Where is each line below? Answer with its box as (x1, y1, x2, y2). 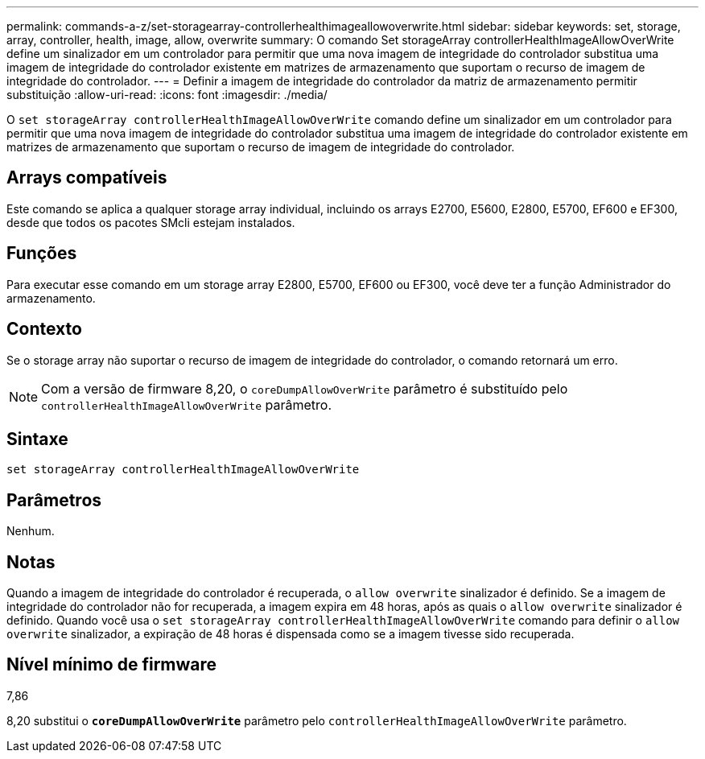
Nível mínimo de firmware (6, 654, 217, 675)
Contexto (6, 319, 82, 340)
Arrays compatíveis (6, 167, 167, 188)
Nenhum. (6, 524, 55, 538)
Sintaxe (6, 428, 68, 449)
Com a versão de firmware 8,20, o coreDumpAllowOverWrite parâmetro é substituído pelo (41, 380, 568, 397)
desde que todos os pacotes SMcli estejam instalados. (6, 215, 295, 229)
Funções (6, 243, 77, 264)
